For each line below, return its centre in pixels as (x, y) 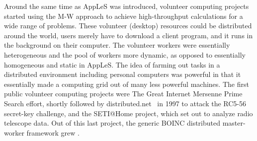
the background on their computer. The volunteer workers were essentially (117, 45)
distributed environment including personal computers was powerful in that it (123, 74)
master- (234, 123)
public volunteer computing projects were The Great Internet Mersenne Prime (123, 94)
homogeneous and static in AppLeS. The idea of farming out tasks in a (112, 64)
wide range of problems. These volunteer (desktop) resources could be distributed (128, 26)
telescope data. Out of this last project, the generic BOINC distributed (112, 123)
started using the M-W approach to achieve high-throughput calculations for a (124, 16)
